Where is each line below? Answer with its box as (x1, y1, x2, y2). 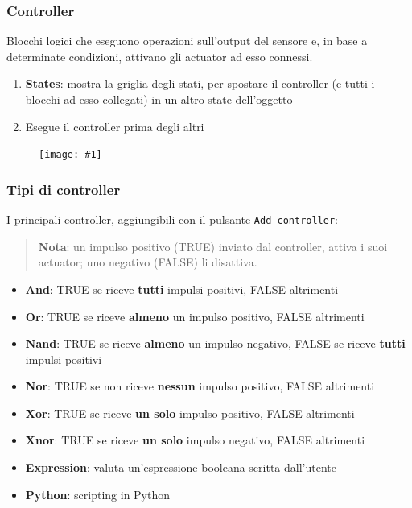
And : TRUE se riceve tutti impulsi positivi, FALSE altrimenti (25, 280, 339, 297)
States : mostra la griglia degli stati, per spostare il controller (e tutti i (25, 75, 375, 92)
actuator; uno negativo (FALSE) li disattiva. (38, 254, 257, 271)
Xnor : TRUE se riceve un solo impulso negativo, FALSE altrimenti (25, 432, 365, 448)
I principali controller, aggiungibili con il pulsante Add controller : (6, 211, 338, 228)
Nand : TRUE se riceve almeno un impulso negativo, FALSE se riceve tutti (25, 335, 406, 352)
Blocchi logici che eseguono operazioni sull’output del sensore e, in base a (6, 32, 368, 49)
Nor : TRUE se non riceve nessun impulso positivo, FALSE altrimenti (25, 378, 375, 394)
